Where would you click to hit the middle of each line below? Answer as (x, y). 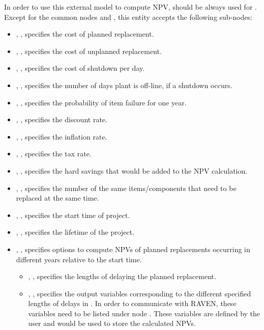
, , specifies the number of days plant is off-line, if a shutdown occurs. (124, 85)
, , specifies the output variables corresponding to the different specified (140, 293)
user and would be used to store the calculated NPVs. (112, 323)
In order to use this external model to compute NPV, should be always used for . (130, 7)
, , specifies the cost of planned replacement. (85, 34)
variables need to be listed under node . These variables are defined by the (144, 313)
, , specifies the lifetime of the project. (75, 232)
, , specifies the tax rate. (54, 154)
